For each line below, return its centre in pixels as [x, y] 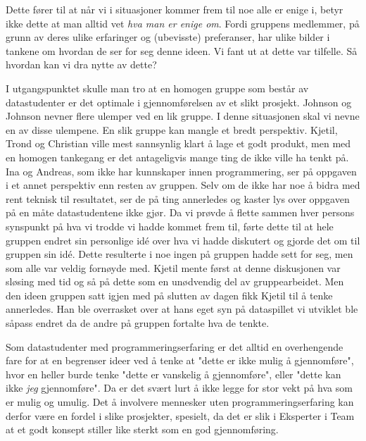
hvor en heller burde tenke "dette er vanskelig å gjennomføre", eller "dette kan [173, 374]
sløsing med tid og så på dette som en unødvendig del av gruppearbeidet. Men [175, 281]
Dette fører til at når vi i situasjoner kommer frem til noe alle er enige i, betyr [175, 9]
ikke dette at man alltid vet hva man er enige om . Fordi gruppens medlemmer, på [183, 23]
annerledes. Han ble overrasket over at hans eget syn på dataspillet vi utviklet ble [182, 309]
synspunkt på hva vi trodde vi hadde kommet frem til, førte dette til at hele [170, 226]
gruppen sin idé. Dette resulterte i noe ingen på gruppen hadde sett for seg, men [179, 254]
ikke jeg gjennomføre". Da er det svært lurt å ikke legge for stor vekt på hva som [179, 388]
